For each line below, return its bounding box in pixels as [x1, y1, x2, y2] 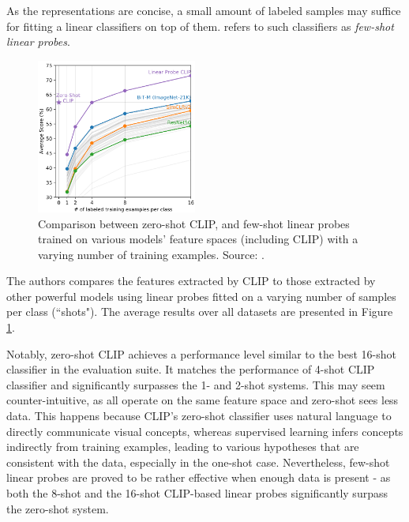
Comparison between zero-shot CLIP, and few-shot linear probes [38, 215, 350, 231]
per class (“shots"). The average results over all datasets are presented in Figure [6, 303, 393, 320]
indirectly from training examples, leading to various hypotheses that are [6, 438, 359, 455]
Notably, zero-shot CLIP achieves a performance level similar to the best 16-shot [6, 345, 396, 362]
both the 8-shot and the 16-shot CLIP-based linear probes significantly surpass [6, 485, 388, 501]
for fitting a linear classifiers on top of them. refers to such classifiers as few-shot [6, 17, 394, 34]
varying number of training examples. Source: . [38, 246, 265, 262]
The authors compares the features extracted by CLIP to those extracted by [6, 272, 376, 289]
